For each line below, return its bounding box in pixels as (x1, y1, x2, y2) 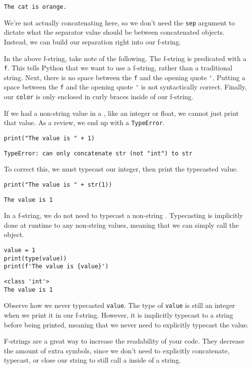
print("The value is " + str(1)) (4, 181, 112, 188)
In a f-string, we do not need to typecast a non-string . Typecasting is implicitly (4, 210, 243, 220)
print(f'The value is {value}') (4, 263, 109, 270)
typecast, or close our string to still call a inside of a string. (4, 355, 181, 365)
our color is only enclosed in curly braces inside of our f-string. (4, 91, 194, 102)
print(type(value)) (4, 255, 67, 262)
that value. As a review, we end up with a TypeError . (4, 117, 165, 128)
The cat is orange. (4, 3, 67, 10)
